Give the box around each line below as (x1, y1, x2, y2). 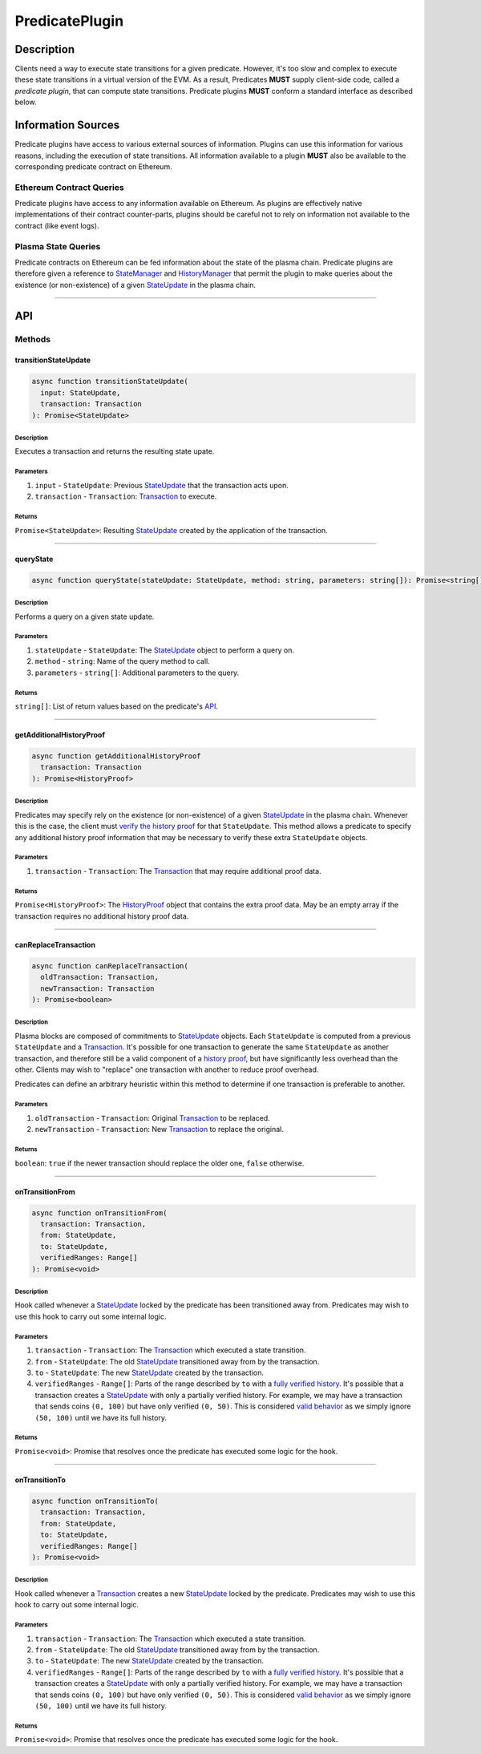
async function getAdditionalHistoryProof (31, 752, 201, 761)
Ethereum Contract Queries (14, 181, 124, 192)
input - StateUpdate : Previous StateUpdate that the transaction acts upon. (34, 480, 289, 490)
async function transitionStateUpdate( (31, 377, 188, 386)
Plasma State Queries (14, 240, 101, 252)
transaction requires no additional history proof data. (14, 911, 189, 921)
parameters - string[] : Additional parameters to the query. (34, 668, 240, 677)
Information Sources (14, 119, 120, 132)
